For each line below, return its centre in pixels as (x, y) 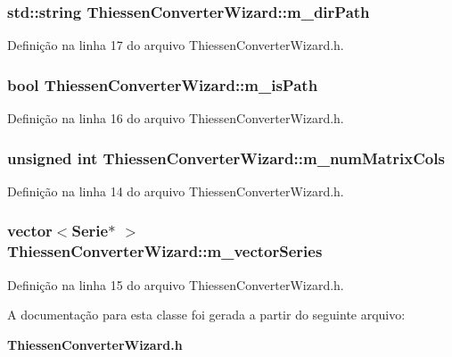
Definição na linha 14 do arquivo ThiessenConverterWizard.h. (176, 191)
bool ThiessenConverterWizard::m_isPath (163, 84)
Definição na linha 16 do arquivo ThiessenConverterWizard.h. (176, 118)
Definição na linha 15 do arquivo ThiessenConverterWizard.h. (176, 284)
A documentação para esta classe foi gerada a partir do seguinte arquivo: (206, 315)
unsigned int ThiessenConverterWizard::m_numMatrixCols (226, 158)
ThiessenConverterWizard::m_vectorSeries (165, 251)
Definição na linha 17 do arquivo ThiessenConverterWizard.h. (176, 45)
